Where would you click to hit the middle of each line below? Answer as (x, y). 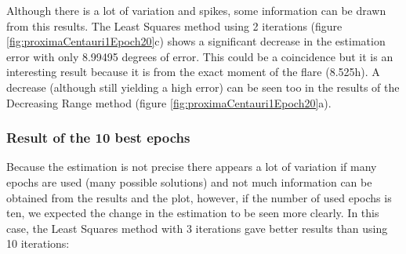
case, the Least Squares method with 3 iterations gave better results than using (197, 228)
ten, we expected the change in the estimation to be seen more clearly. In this (193, 213)
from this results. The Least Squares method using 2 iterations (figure (174, 25)
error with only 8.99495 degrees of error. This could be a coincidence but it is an (200, 56)
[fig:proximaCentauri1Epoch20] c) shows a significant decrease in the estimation (196, 41)
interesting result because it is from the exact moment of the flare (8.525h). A (193, 72)
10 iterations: (38, 243)
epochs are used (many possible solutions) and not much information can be (189, 181)
